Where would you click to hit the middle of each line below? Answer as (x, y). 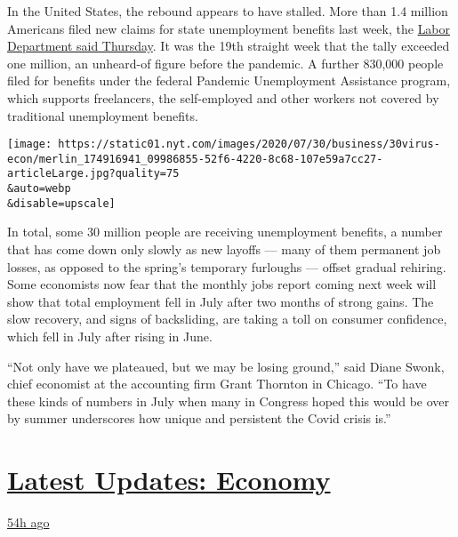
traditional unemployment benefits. (103, 115)
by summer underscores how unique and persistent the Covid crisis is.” (199, 418)
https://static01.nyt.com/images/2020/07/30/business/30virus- (249, 144)
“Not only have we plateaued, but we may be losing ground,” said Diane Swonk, (226, 366)
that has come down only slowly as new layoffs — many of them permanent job (224, 249)
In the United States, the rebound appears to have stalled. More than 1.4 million (228, 11)
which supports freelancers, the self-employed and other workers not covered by (223, 97)
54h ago (28, 522)
